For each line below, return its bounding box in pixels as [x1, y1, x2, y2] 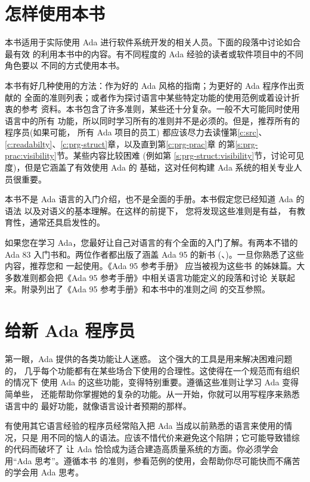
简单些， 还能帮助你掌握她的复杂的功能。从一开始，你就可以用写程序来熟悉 [5, 387, 300, 400]
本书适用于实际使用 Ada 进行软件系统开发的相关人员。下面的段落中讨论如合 [5, 36, 301, 48]
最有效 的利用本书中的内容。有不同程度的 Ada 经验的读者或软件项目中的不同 [5, 47, 303, 60]
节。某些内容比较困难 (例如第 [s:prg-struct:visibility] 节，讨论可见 [56, 149, 305, 162]
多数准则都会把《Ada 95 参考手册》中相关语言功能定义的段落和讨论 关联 [5, 271, 287, 283]
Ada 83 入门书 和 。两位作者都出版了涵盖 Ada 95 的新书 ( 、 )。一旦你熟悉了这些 [5, 248, 304, 260]
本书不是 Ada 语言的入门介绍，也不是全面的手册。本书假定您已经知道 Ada [5, 193, 293, 205]
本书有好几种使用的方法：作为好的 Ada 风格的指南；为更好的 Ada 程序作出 [5, 79, 296, 91]
